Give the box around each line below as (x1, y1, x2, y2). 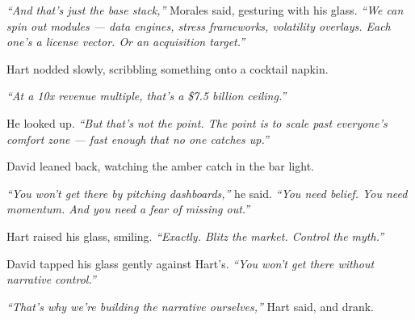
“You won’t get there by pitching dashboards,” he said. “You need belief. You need (6, 184, 408, 201)
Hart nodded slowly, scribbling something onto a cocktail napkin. (6, 60, 329, 77)
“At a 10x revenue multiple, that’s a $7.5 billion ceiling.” (6, 87, 287, 104)
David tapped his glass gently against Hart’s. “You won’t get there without (6, 255, 375, 272)
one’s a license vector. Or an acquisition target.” (6, 33, 245, 50)
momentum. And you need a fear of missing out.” (6, 200, 250, 217)
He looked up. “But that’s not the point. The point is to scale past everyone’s (6, 114, 388, 131)
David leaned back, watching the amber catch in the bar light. (6, 158, 314, 175)
